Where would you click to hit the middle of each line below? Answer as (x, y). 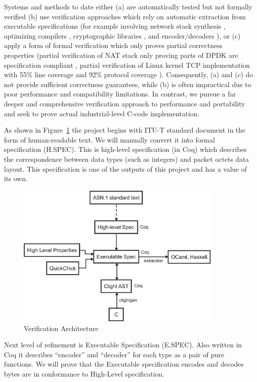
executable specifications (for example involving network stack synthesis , (115, 26)
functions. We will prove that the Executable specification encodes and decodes (124, 364)
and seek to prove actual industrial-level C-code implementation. (102, 113)
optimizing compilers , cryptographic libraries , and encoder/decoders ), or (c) (122, 35)
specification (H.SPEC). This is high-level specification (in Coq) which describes (126, 149)
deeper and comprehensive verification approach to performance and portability (125, 103)
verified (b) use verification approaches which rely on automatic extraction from (125, 16)
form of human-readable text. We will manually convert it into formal (109, 139)
